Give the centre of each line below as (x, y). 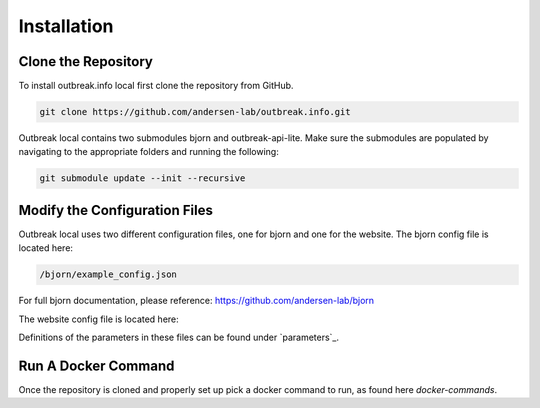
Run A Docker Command (96, 365)
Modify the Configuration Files (116, 210)
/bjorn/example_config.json (108, 274)
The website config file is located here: (98, 319)
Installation (66, 26)
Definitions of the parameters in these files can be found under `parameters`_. (179, 337)
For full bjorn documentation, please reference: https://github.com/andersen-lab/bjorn (196, 301)
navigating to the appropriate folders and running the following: (148, 152)
